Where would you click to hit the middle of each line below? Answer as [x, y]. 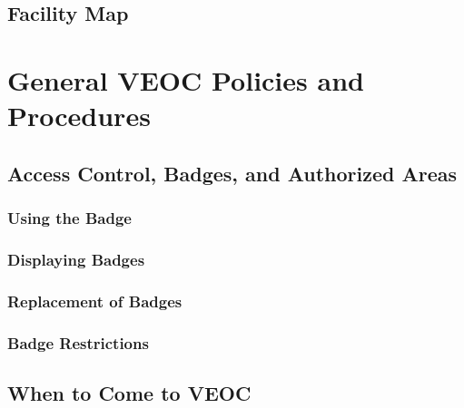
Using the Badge [69, 218]
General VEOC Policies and [186, 79]
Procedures [79, 116]
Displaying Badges [76, 259]
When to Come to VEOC [129, 392]
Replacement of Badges [95, 301]
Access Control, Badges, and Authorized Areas [232, 173]
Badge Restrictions [78, 342]
